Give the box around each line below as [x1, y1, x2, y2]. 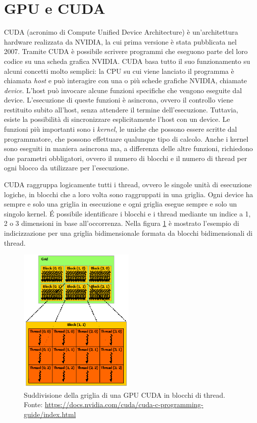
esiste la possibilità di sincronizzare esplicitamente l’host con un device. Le [4, 114, 230, 124]
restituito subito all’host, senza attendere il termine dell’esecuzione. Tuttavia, [4, 104, 239, 114]
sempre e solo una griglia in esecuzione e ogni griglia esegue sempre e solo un [4, 199, 237, 209]
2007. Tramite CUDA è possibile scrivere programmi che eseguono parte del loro [4, 46, 248, 56]
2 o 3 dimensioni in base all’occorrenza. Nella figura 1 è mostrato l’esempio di [4, 218, 239, 228]
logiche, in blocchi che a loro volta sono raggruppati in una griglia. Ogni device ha [4, 189, 254, 199]
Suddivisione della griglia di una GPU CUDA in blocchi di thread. [24, 389, 225, 400]
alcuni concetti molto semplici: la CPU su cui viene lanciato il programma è [4, 65, 234, 76]
